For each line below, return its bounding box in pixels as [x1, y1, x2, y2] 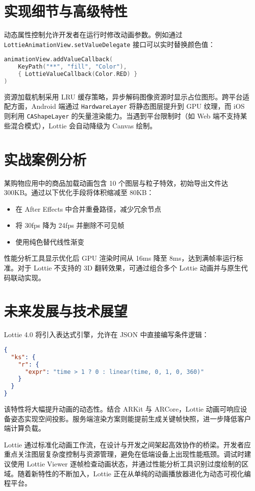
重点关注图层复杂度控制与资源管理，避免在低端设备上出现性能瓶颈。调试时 [4, 449, 244, 459]
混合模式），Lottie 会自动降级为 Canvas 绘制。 [10, 120, 157, 130]
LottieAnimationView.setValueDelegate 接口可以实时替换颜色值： [4, 39, 215, 49]
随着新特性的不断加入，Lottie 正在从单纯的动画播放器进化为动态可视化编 [17, 468, 251, 478]
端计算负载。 [4, 423, 45, 433]
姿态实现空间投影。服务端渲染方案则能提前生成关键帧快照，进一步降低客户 [10, 413, 251, 423]
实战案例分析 [4, 149, 87, 169]
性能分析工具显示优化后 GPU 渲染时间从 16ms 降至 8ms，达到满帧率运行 [4, 253, 236, 263]
